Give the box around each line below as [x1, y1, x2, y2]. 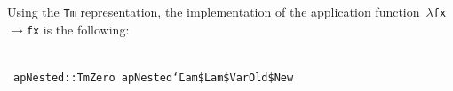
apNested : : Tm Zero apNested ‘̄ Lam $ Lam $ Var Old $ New [13, 71, 294, 84]
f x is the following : [26, 19, 130, 38]
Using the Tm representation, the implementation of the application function [7, 3, 420, 20]
